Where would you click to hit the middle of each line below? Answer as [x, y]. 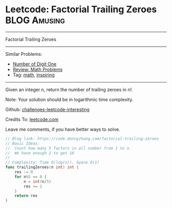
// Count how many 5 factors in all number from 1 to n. [68, 148]
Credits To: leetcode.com [32, 119]
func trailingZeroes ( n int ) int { [42, 168]
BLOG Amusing [35, 20]
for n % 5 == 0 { [31, 177]
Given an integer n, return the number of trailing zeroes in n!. [69, 89]
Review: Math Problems [38, 69]
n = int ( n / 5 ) [38, 181]
